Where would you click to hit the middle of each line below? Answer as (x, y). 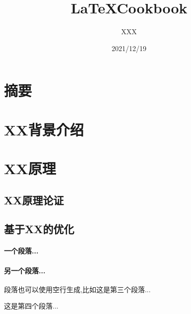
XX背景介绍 (44, 129)
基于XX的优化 (39, 229)
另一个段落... (25, 270)
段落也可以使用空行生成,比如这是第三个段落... (77, 289)
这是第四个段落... (31, 306)
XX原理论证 (34, 200)
